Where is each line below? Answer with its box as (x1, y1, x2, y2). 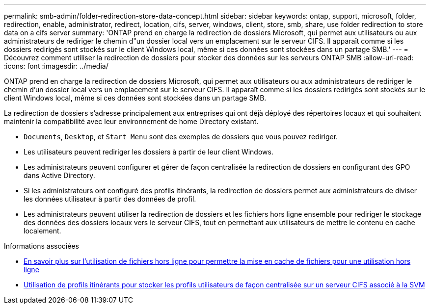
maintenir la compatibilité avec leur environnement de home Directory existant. (4, 117, 259, 126)
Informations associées (4, 242, 79, 250)
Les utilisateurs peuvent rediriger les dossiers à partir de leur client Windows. (24, 148, 273, 156)
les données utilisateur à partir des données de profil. (24, 195, 196, 203)
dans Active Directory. (24, 171, 95, 180)
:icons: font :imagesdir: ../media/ (4, 62, 108, 70)
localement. (24, 227, 61, 235)
